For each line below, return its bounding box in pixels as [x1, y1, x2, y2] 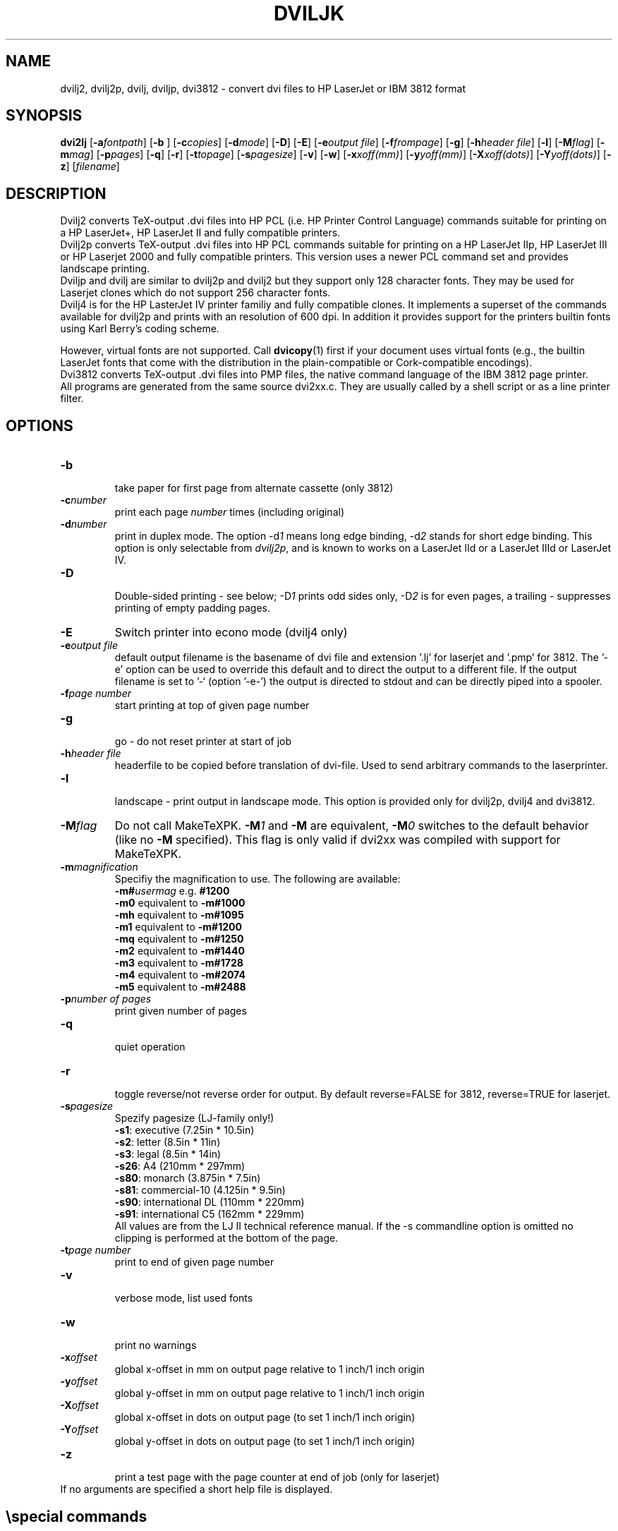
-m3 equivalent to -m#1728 [114, 957, 243, 969]
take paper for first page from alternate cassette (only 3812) [114, 482, 394, 495]
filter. [60, 392, 84, 405]
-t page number [60, 1244, 131, 1257]
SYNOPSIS [6, 107, 83, 125]
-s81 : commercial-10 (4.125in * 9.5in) [114, 1184, 286, 1197]
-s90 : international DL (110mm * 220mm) [114, 1196, 305, 1209]
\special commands [6, 1507, 147, 1525]
